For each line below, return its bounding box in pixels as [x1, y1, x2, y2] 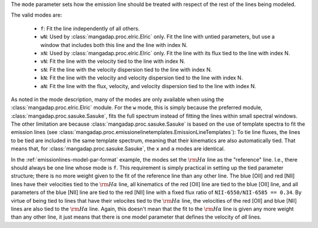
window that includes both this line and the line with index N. [40, 41, 188, 48]
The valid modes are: [11, 12, 62, 19]
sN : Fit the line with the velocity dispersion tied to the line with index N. [40, 66, 212, 73]
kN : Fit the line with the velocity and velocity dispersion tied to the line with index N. [40, 74, 243, 82]
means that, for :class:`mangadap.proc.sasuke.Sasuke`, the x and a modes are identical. [11, 145, 226, 152]
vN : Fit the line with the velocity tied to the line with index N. [40, 58, 185, 65]
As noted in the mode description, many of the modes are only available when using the [11, 96, 224, 103]
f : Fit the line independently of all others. [40, 25, 140, 32]
